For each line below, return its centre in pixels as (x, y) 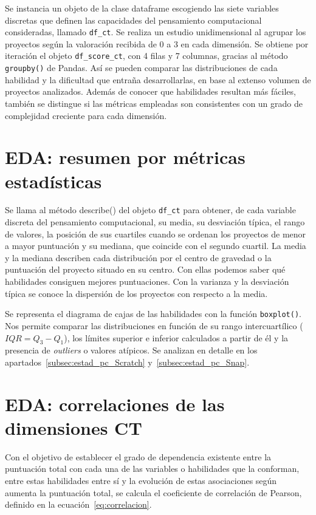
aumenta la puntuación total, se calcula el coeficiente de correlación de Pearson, (153, 492)
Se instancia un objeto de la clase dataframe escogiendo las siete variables (142, 8)
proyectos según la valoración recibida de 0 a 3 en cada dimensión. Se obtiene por (157, 43)
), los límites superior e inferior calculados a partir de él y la (176, 337)
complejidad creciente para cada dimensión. (86, 115)
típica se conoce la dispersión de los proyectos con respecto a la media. (136, 293)
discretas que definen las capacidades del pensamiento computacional (133, 20)
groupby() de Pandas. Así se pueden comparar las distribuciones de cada (141, 68)
